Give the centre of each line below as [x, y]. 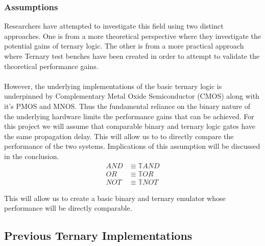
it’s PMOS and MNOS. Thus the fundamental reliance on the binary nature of [127, 106]
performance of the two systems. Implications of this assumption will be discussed [132, 146]
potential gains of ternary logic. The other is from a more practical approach [124, 46]
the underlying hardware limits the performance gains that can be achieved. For [129, 116]
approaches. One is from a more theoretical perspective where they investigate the [132, 36]
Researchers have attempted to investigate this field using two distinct [114, 26]
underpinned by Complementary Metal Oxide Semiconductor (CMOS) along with [132, 96]
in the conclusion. [32, 156]
